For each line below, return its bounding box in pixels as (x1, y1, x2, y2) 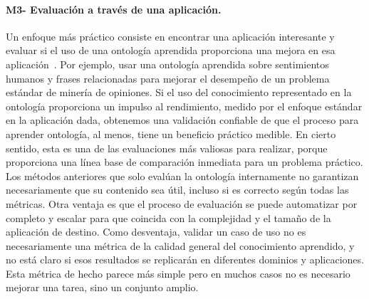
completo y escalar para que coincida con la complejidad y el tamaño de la (6, 210, 331, 225)
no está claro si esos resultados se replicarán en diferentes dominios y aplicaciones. (6, 252, 364, 267)
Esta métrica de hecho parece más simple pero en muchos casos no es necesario (6, 266, 350, 280)
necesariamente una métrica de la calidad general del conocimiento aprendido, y (6, 238, 355, 253)
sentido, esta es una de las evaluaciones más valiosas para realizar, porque (6, 140, 328, 155)
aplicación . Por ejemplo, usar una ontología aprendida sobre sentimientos (6, 56, 329, 71)
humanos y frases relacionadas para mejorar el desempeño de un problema (6, 70, 330, 85)
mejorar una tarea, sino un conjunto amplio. (6, 280, 199, 295)
